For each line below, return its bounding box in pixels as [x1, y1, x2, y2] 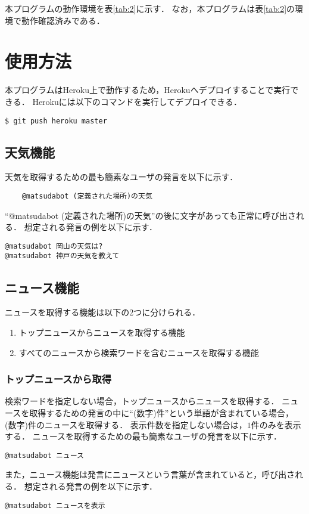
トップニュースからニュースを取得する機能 [18, 326, 185, 338]
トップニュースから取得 [5, 371, 112, 386]
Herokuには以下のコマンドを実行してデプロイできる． [32, 95, 242, 107]
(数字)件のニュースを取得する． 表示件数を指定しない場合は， [5, 418, 247, 431]
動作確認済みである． [21, 14, 105, 26]
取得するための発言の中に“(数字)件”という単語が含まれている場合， [29, 406, 294, 419]
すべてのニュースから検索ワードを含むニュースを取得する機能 [18, 346, 259, 358]
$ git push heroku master [5, 116, 107, 125]
